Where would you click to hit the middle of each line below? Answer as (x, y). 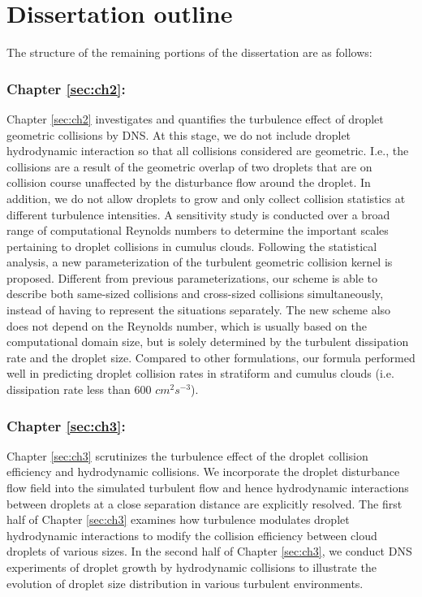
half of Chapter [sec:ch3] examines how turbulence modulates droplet (178, 519)
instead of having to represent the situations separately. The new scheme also (199, 310)
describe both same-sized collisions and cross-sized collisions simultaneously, (195, 294)
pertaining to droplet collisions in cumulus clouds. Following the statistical (192, 246)
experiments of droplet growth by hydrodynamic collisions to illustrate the (192, 567)
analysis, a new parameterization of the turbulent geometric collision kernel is (200, 262)
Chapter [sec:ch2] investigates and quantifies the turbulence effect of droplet (195, 118)
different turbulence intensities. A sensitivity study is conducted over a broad (198, 214)
